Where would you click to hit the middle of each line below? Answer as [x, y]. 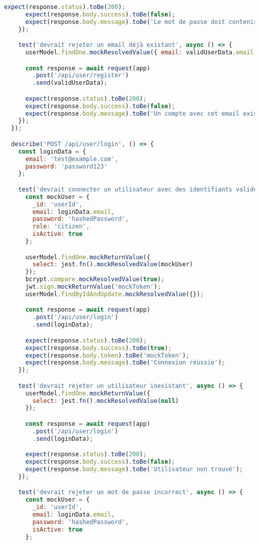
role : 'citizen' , [61, 227]
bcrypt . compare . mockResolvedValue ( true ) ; [95, 279]
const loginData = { [52, 151]
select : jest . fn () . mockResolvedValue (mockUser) [113, 265]
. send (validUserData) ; [70, 83]
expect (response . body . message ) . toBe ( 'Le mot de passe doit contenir [141, 22]
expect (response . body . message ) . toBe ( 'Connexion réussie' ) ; [125, 363]
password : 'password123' [66, 166]
